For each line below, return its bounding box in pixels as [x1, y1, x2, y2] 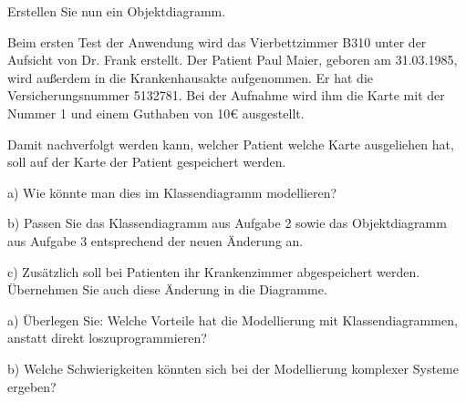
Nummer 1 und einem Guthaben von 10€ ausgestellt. [7, 103, 305, 122]
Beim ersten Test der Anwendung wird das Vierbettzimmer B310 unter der [7, 32, 427, 51]
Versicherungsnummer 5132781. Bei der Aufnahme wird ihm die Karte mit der [7, 86, 445, 105]
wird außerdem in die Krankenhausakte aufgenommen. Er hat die [7, 67, 374, 87]
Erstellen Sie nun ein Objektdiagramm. [7, 2, 226, 20]
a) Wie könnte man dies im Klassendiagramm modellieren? [7, 182, 337, 201]
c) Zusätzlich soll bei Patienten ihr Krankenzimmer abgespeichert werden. [7, 262, 420, 281]
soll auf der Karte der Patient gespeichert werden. [7, 152, 286, 171]
